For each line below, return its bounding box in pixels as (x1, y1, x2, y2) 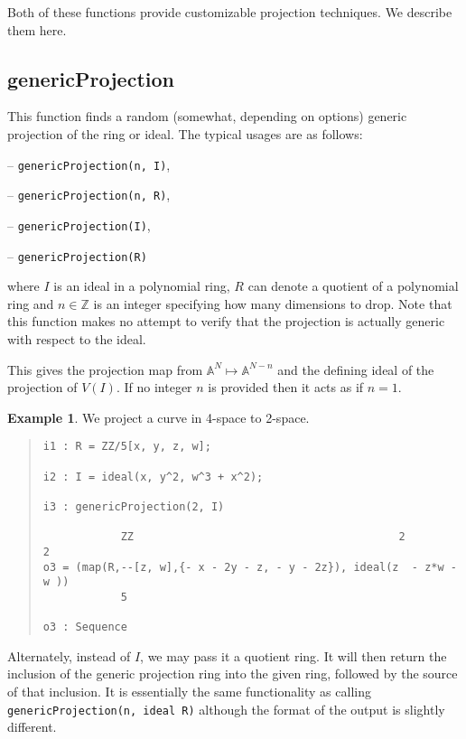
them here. (7, 20, 67, 39)
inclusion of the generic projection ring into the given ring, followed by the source (7, 664, 458, 683)
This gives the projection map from (7, 360, 203, 379)
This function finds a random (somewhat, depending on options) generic (7, 107, 407, 126)
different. (7, 717, 57, 736)
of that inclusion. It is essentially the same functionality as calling (7, 682, 371, 701)
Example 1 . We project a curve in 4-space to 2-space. (7, 407, 310, 426)
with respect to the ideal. (7, 329, 146, 348)
